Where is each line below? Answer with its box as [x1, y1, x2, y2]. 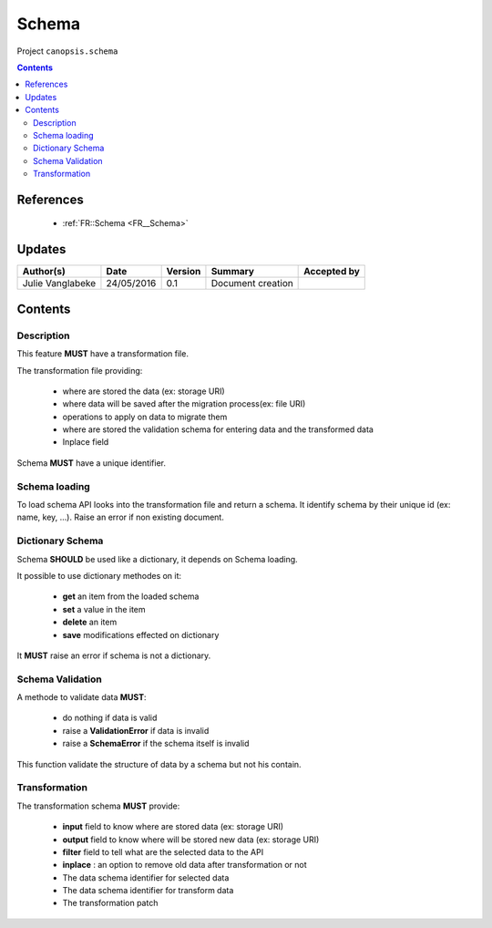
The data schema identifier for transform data [62, 885, 234, 896]
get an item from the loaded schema [62, 591, 200, 602]
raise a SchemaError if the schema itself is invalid [62, 738, 250, 749]
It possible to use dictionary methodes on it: [16, 570, 182, 581]
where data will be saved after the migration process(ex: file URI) [62, 398, 306, 409]
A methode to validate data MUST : [16, 692, 147, 703]
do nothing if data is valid [62, 712, 158, 724]
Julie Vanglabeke [22, 277, 97, 290]
